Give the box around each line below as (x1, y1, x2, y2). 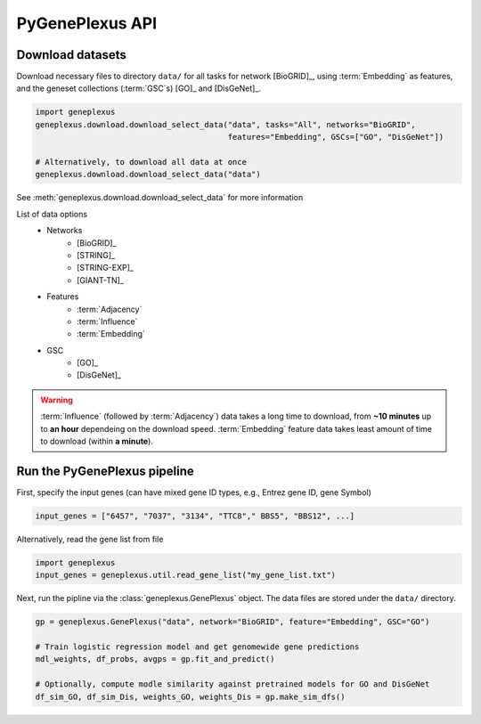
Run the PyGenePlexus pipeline (16, 463, 195, 478)
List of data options (16, 208, 88, 219)
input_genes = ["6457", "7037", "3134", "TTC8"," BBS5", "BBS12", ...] (35, 510, 355, 521)
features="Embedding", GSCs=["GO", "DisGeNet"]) (227, 132, 444, 142)
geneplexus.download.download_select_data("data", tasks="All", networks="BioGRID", (35, 119, 416, 129)
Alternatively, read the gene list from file (16, 533, 164, 544)
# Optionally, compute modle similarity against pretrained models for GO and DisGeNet (35, 679, 430, 689)
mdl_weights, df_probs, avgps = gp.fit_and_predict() (35, 655, 275, 664)
